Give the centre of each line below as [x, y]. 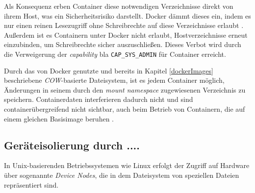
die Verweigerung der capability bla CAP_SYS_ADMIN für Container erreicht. [115, 54]
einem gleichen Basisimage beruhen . [59, 118]
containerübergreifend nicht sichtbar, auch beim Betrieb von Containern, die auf [125, 109]
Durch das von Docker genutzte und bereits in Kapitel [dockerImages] [109, 70]
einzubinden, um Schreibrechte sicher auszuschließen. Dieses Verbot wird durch [123, 44]
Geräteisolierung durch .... [72, 145]
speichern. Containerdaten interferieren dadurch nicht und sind [99, 99]
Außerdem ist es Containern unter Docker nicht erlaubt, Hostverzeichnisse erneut [126, 35]
